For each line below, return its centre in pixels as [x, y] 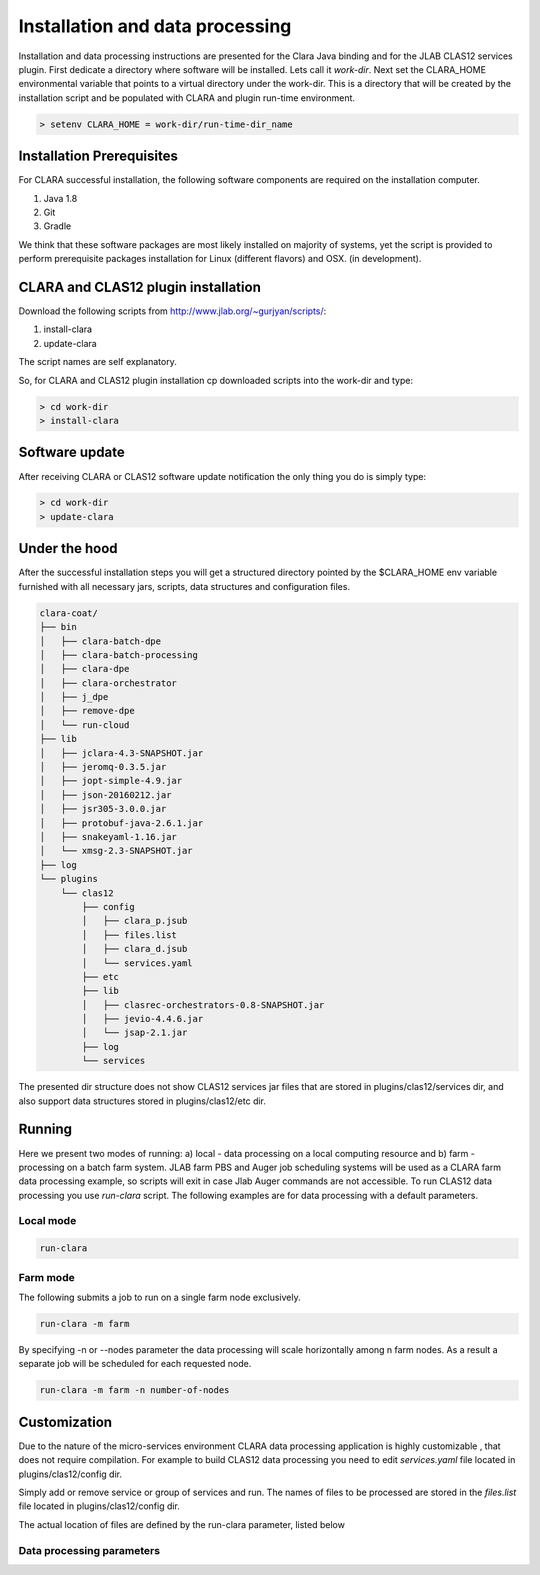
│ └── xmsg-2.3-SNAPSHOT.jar [116, 851]
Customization [65, 1421]
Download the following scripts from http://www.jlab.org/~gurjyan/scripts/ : [172, 311]
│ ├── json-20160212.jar [105, 794]
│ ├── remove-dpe [87, 711]
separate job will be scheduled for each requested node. [135, 1364]
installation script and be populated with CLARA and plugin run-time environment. [186, 97]
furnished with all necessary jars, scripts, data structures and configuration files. [184, 586]
